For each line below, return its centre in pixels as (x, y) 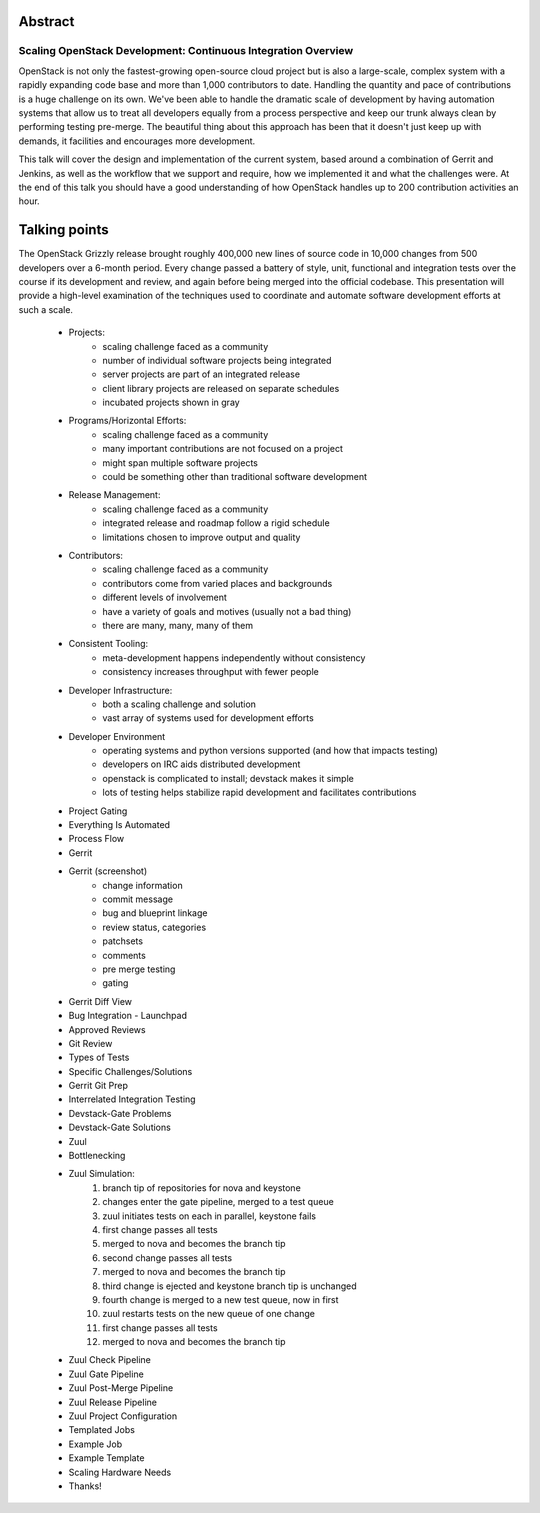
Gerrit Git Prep (98, 1086)
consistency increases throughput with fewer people (210, 672)
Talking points (63, 230)
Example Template (106, 1458)
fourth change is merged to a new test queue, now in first (220, 1299)
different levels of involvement (164, 597)
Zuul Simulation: (101, 1174)
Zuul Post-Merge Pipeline (121, 1388)
